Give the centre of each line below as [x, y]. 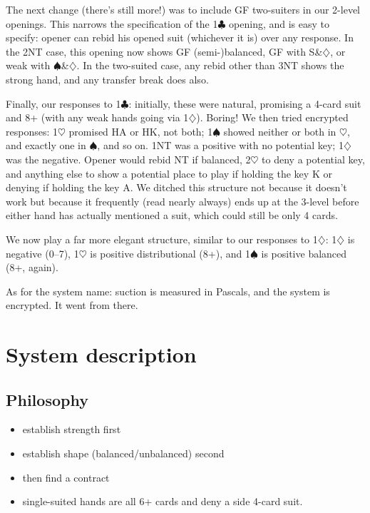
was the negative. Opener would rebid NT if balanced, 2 [128, 159]
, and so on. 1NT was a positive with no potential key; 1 [220, 145]
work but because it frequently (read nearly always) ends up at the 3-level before [183, 201]
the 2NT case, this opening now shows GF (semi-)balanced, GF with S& [164, 51]
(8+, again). [32, 267]
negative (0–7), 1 [42, 253]
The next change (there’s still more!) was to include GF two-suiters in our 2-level [183, 9]
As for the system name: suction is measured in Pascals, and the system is [168, 291]
